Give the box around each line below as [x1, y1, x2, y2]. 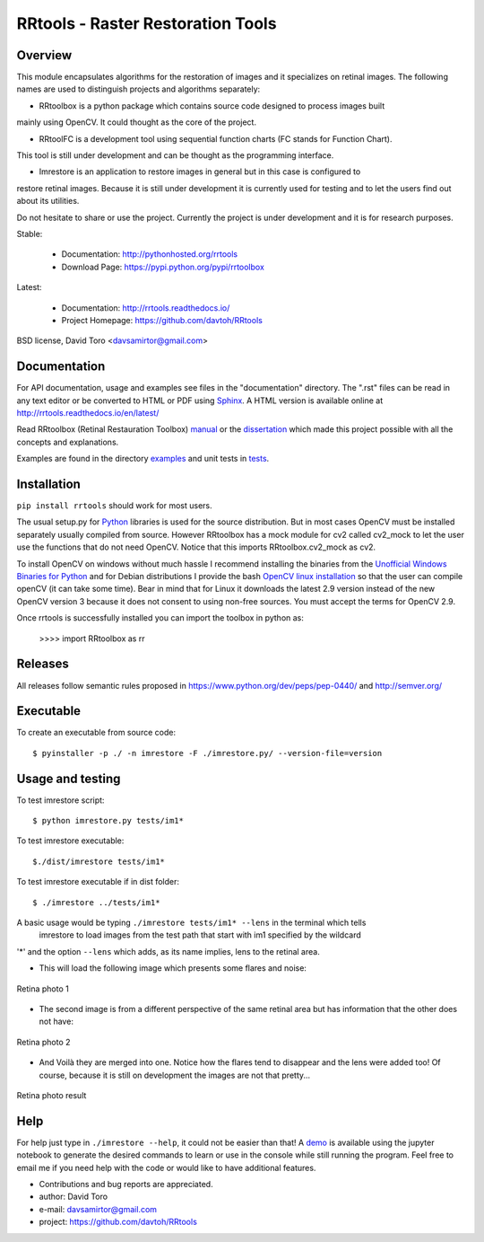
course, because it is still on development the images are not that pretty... [39, 1070, 311, 1080]
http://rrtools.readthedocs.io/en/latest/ [16, 408, 160, 418]
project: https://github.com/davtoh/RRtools [39, 1217, 197, 1228]
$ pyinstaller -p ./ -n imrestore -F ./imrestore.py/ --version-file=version [32, 748, 383, 758]
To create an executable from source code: [16, 727, 177, 738]
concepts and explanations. [16, 436, 119, 447]
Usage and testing [16, 771, 121, 786]
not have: [39, 1016, 73, 1027]
